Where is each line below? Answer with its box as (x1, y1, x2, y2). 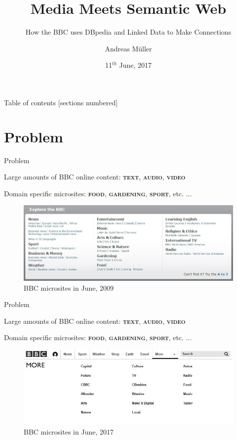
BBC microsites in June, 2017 (24, 427, 114, 437)
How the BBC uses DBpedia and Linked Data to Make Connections (25, 27, 232, 37)
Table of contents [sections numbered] (4, 97, 118, 107)
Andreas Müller (105, 43, 152, 53)
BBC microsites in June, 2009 (24, 282, 114, 293)
